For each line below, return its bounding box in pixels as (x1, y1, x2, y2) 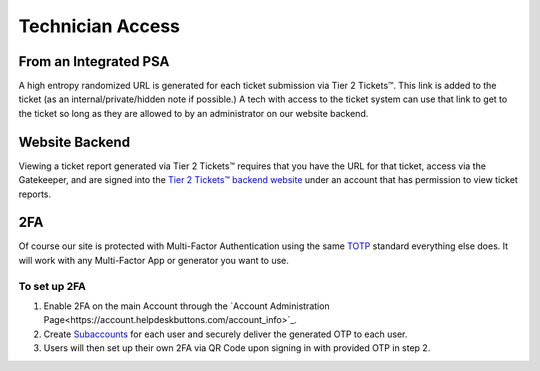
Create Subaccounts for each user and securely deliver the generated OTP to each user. (43, 328, 408, 340)
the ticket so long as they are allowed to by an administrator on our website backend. (18, 107, 369, 119)
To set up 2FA (18, 279, 87, 293)
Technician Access (18, 15, 180, 37)
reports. (18, 188, 52, 200)
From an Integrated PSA (18, 53, 170, 70)
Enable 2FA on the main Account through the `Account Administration (43, 300, 330, 312)
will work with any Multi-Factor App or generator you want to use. (18, 254, 290, 266)
